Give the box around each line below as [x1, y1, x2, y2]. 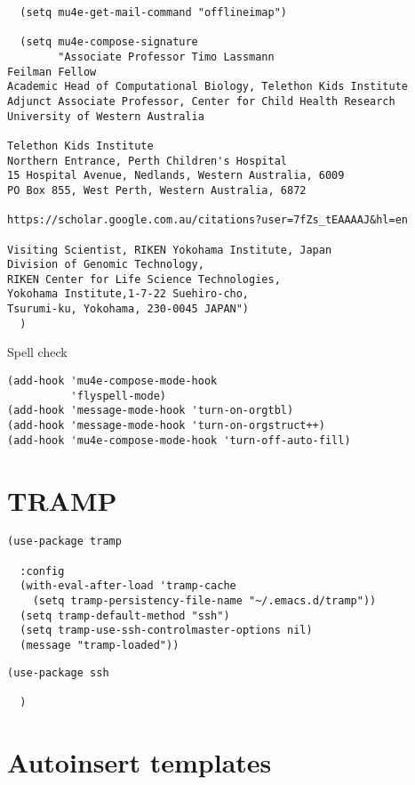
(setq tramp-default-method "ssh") [20, 609, 230, 622]
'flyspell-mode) [70, 389, 166, 402]
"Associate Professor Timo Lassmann [58, 50, 275, 63]
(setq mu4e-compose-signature [20, 36, 198, 49]
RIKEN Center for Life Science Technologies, [7, 272, 281, 286]
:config [20, 564, 65, 578]
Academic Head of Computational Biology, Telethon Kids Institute [7, 80, 409, 93]
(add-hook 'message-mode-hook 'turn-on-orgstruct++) [7, 419, 325, 432]
